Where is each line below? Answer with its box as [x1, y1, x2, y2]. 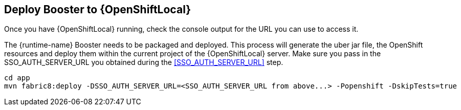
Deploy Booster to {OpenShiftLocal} [4, 3, 191, 16]
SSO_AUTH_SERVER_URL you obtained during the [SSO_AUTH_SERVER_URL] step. [4, 58, 283, 67]
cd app [4, 74, 30, 82]
